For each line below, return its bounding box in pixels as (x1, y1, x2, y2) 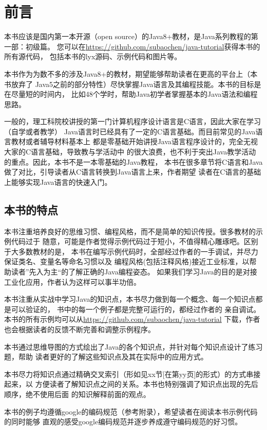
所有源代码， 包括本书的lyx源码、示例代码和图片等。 (4, 51, 182, 62)
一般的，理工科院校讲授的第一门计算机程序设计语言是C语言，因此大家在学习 (4, 116, 261, 127)
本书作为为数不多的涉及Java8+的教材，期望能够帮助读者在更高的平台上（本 (4, 68, 258, 79)
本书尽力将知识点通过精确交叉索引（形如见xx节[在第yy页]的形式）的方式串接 (4, 368, 261, 379)
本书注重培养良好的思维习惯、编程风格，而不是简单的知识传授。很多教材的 (4, 226, 256, 236)
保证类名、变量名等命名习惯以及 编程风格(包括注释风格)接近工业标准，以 (4, 256, 250, 267)
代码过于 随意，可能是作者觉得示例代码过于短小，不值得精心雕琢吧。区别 (11, 236, 258, 247)
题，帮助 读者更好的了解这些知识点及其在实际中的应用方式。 (4, 351, 208, 362)
